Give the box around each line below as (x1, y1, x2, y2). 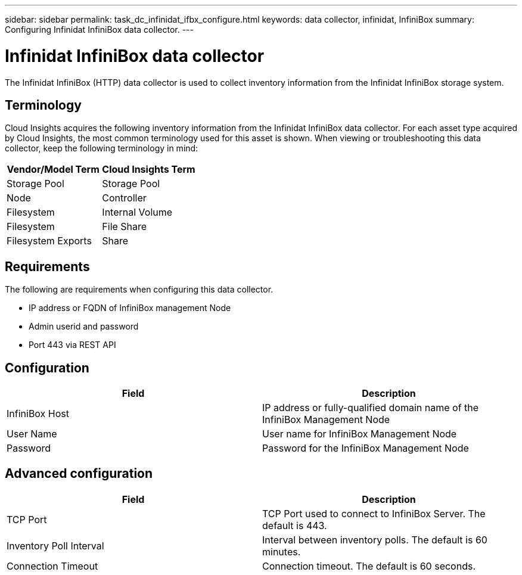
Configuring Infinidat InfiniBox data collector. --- (5, 24, 194, 35)
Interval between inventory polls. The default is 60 (262, 533, 487, 546)
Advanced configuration (5, 466, 153, 481)
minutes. (262, 545, 301, 558)
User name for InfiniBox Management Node (262, 428, 457, 440)
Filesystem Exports (7, 235, 92, 247)
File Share (102, 220, 147, 233)
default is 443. (262, 519, 327, 532)
